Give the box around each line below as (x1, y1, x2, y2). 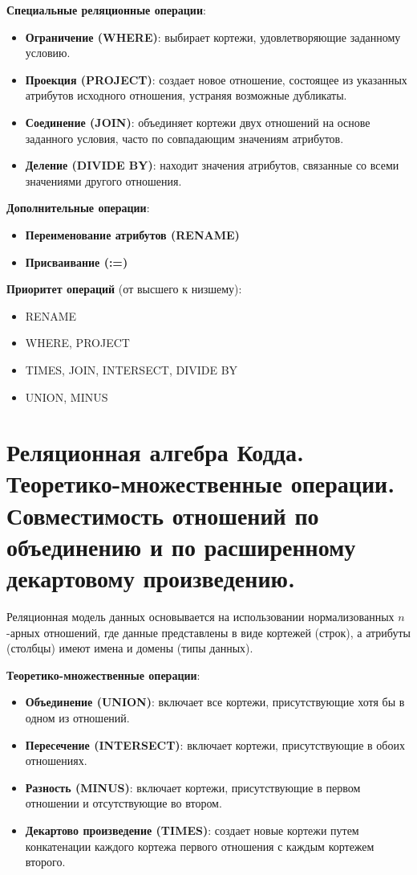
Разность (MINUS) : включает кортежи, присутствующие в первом (25, 779, 361, 795)
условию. (25, 44, 71, 61)
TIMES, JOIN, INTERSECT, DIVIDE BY (25, 361, 238, 378)
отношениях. (25, 752, 87, 769)
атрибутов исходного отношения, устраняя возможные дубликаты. (25, 87, 347, 104)
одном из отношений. (25, 709, 130, 726)
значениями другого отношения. (25, 172, 182, 189)
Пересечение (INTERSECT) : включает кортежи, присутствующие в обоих (25, 736, 405, 753)
